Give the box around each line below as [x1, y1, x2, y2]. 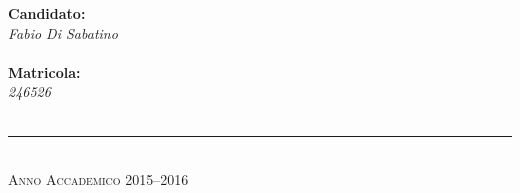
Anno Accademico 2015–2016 [8, 169, 189, 190]
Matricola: [8, 61, 81, 82]
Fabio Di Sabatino [8, 22, 118, 43]
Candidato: [8, 3, 86, 23]
